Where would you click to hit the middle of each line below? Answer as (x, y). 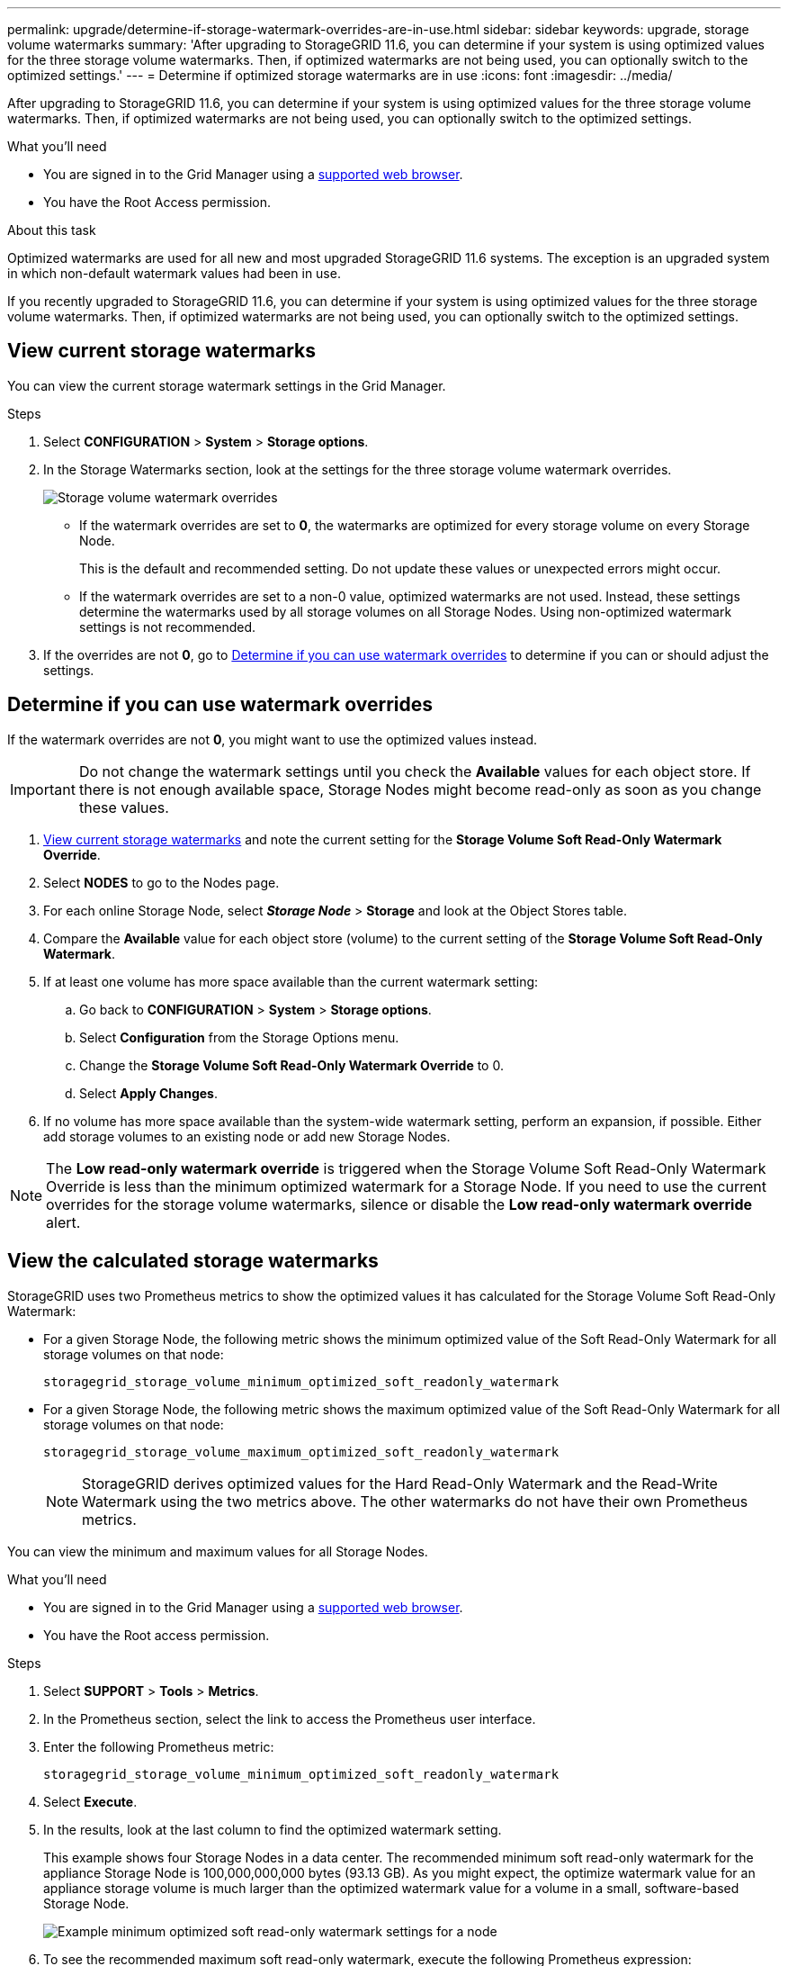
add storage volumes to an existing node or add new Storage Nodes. (247, 1136)
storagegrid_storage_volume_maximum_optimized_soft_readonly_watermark (301, 1452)
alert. (63, 1222)
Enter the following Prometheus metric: (159, 1746)
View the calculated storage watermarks (193, 1261)
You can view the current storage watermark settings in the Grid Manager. (227, 385)
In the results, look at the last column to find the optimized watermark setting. (273, 1829)
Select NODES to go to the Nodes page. (161, 882)
